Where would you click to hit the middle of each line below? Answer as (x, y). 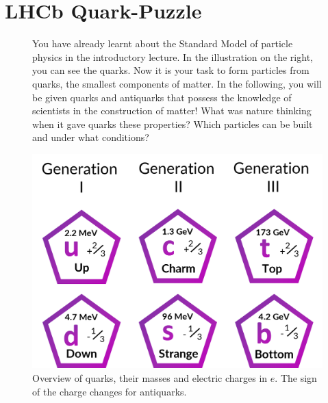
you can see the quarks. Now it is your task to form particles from (171, 70)
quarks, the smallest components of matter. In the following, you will (177, 83)
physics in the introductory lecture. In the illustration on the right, (173, 56)
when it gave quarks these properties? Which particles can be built (173, 123)
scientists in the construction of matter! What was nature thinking (172, 110)
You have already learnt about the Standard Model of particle (163, 43)
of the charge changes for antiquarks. (110, 391)
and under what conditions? (91, 137)
